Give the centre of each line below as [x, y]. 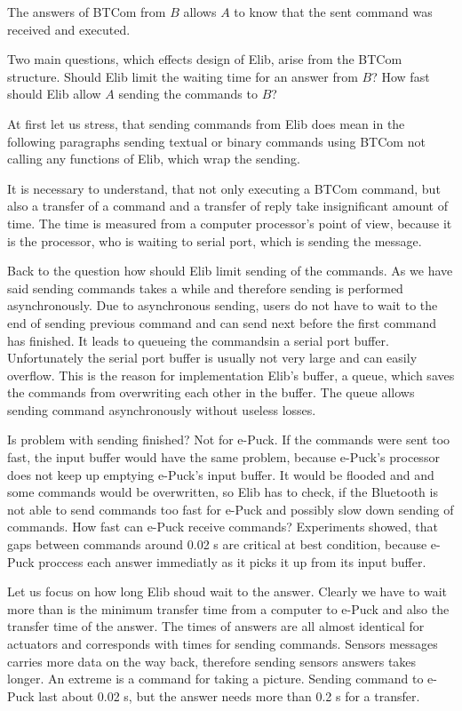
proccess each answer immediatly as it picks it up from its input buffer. [232, 561]
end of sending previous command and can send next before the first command [222, 322]
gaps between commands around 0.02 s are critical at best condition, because [217, 544]
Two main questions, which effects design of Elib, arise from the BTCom [205, 59]
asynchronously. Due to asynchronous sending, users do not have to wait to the [223, 305]
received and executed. [69, 29]
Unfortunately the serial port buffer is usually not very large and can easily [212, 358]
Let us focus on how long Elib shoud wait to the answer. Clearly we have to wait [227, 591]
